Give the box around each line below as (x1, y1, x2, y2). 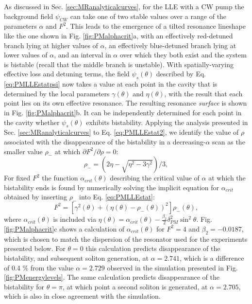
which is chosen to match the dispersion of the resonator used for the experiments (4, 233, 248, 244)
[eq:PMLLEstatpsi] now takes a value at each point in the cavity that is (4, 79, 218, 89)
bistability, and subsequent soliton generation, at (4, 252, 149, 263)
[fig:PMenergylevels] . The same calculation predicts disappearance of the (4, 272, 219, 282)
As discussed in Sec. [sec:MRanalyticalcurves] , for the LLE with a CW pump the (4, 1, 244, 11)
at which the (208, 173, 246, 183)
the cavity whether (4, 117, 60, 127)
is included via (53, 214, 96, 224)
